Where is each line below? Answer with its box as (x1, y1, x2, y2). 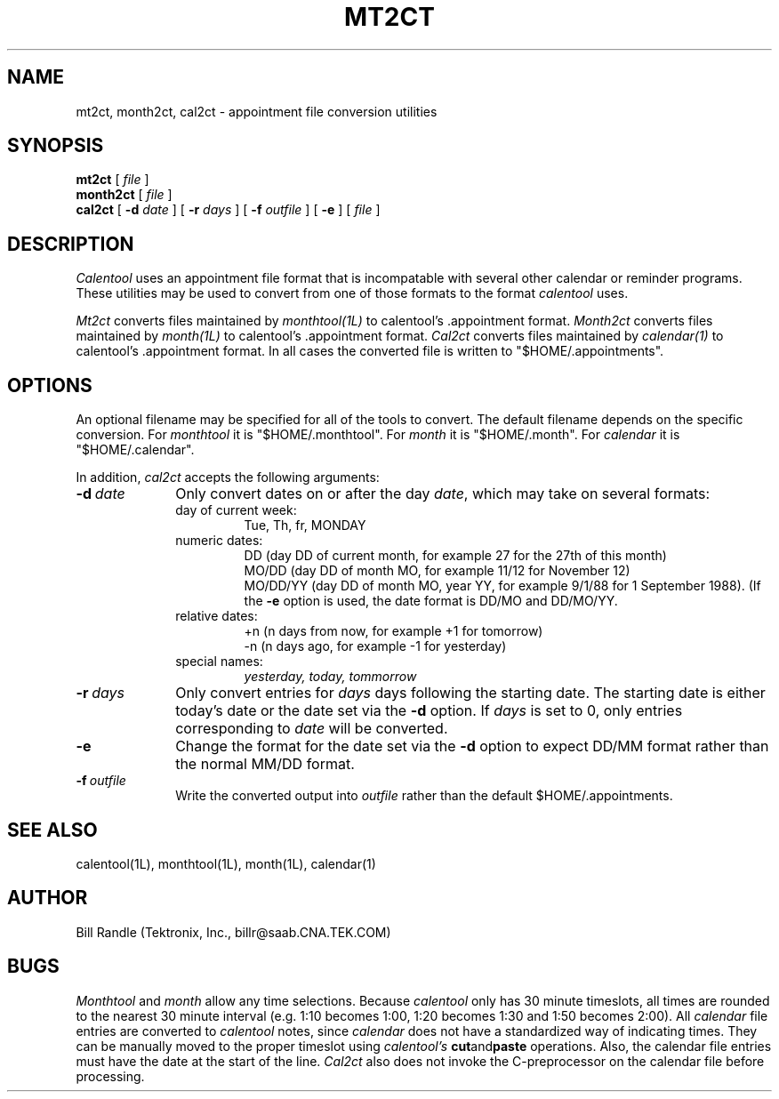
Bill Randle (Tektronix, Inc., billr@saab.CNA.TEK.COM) (76, 924, 391, 940)
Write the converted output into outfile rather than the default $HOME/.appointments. (175, 788, 673, 804)
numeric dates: (175, 533, 263, 549)
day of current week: (175, 502, 297, 518)
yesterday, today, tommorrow (244, 669, 417, 685)
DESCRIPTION (7, 232, 134, 255)
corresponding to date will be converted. (175, 719, 448, 738)
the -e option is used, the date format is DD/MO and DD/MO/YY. (244, 593, 618, 609)
